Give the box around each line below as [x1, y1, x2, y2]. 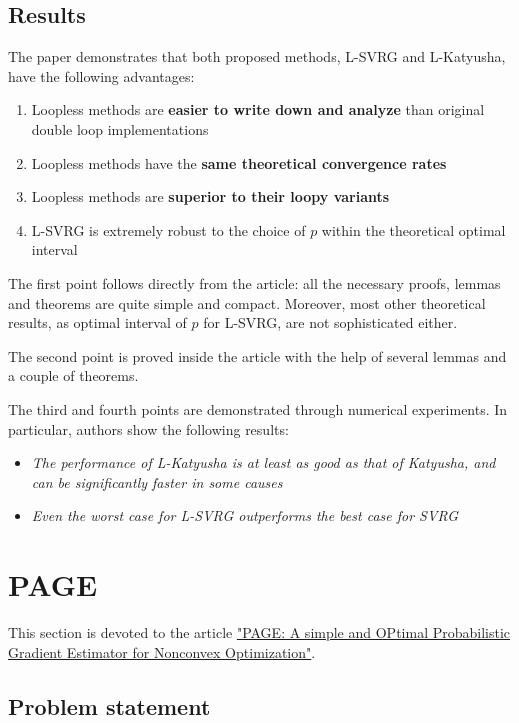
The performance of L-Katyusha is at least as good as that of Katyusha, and [31, 452, 496, 473]
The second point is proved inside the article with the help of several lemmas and [8, 345, 507, 366]
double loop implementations [31, 118, 209, 139]
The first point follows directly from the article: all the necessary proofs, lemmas [8, 272, 501, 293]
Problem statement [8, 690, 211, 721]
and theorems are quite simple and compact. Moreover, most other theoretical [8, 292, 486, 313]
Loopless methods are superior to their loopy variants [31, 186, 390, 207]
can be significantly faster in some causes [31, 471, 283, 492]
